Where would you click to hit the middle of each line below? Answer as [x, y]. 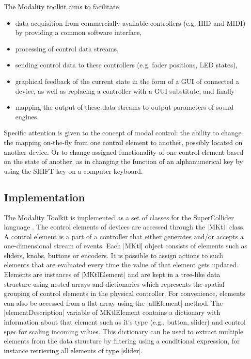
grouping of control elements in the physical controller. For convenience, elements [125, 293]
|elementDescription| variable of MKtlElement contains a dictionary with [112, 312]
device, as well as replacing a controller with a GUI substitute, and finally [125, 90]
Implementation [45, 197]
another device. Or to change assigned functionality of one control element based [124, 152]
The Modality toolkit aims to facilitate [61, 6]
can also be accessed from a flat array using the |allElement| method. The [113, 302]
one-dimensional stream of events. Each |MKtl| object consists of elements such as [126, 246]
